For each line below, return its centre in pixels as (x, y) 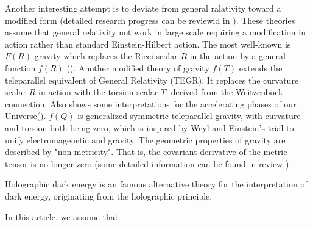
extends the (261, 67)
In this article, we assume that (62, 216)
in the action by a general (237, 56)
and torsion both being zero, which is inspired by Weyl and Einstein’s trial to (149, 127)
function (20, 67)
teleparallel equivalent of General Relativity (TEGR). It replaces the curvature (152, 80)
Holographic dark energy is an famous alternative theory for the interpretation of (156, 184)
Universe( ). (26, 116)
